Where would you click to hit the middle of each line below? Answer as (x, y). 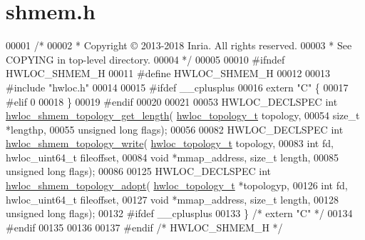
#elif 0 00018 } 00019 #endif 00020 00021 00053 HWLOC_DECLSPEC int (172, 101)
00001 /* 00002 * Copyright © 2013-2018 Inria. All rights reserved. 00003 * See (179, 45)
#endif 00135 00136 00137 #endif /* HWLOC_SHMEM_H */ (144, 227)
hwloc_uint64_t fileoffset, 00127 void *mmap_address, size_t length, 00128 (173, 199)
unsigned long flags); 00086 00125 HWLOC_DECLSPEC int (138, 171)
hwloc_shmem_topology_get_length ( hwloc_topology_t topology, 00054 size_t (183, 115)
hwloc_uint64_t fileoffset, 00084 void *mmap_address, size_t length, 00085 (173, 157)
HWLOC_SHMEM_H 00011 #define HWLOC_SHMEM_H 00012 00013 (168, 73)
